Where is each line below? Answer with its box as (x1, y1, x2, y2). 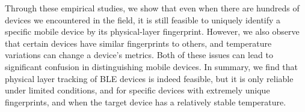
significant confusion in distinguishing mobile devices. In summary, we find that (5, 60, 298, 72)
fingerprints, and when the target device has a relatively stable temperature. (5, 95, 286, 108)
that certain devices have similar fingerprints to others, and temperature (5, 37, 272, 49)
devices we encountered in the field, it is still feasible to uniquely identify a (5, 13, 281, 26)
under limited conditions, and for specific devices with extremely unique (5, 84, 270, 96)
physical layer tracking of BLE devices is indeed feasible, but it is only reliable (5, 72, 294, 84)
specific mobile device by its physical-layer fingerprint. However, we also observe (5, 25, 300, 38)
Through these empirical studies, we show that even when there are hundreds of (5, 2, 300, 14)
